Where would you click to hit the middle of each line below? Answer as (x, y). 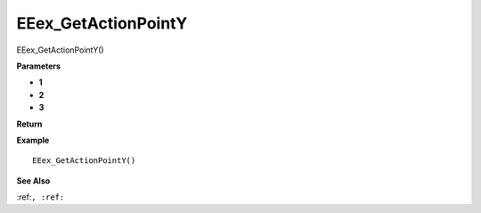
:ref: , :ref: (41, 197)
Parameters (39, 66)
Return (29, 124)
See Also (33, 180)
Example (33, 140)
